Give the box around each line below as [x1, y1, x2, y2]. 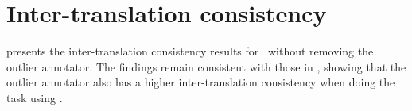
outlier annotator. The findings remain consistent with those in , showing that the [6, 58, 406, 75]
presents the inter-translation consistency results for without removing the [6, 43, 374, 59]
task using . [6, 89, 63, 105]
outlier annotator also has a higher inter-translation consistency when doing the [6, 74, 395, 90]
